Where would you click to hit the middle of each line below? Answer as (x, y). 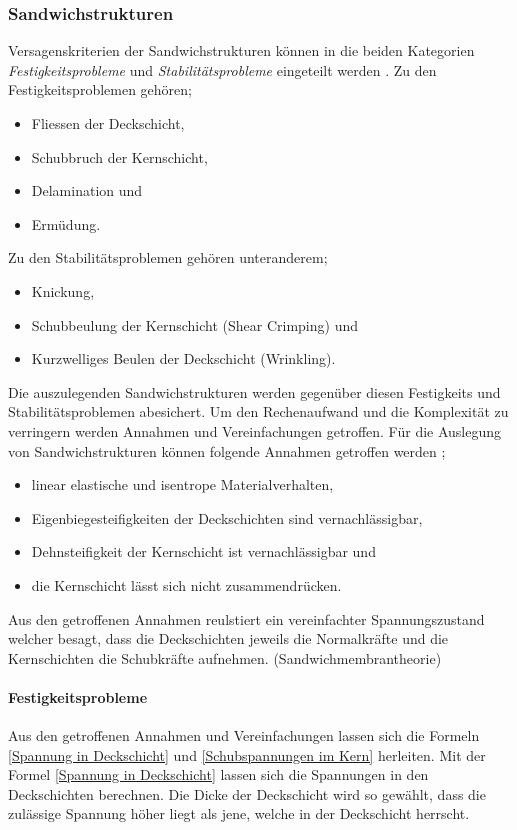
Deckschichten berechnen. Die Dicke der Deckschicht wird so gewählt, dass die (247, 793)
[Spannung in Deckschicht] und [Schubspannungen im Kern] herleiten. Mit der (247, 754)
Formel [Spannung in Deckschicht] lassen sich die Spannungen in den (218, 774)
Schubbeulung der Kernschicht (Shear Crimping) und (194, 324)
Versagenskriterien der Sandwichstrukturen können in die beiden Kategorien (241, 50)
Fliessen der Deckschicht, (108, 123)
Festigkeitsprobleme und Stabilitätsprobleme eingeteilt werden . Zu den (222, 69)
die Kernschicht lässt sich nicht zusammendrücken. (186, 584)
